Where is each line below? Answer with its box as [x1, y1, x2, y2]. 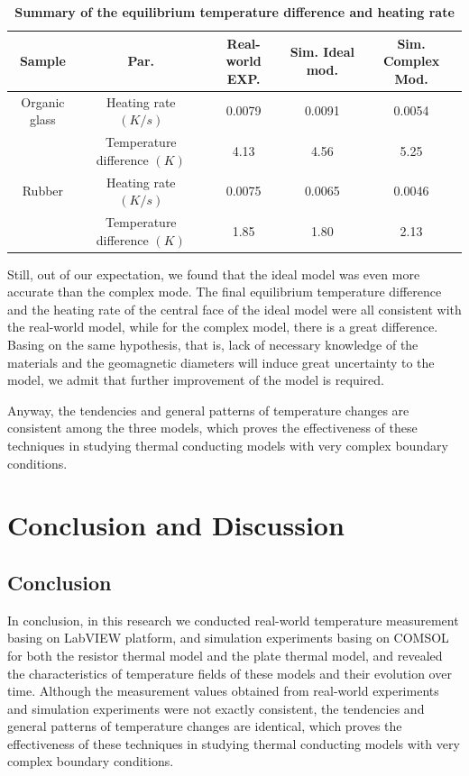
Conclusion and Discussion [7, 507, 345, 543]
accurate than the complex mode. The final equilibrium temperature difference [7, 282, 442, 301]
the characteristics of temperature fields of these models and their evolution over [7, 663, 452, 682]
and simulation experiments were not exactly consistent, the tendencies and [7, 698, 425, 717]
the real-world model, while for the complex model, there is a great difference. [7, 317, 438, 336]
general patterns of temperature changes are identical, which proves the [7, 717, 402, 735]
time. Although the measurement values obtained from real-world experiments [7, 681, 439, 700]
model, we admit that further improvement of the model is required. [7, 370, 384, 389]
